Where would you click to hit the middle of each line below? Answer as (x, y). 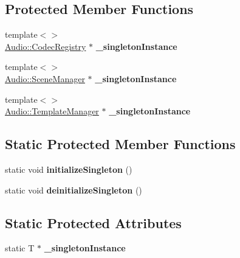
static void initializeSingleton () (69, 169)
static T (20, 248)
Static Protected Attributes (93, 222)
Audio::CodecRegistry (46, 46)
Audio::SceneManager (45, 78)
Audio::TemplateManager (52, 111)
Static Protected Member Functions (120, 144)
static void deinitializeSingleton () (74, 190)
